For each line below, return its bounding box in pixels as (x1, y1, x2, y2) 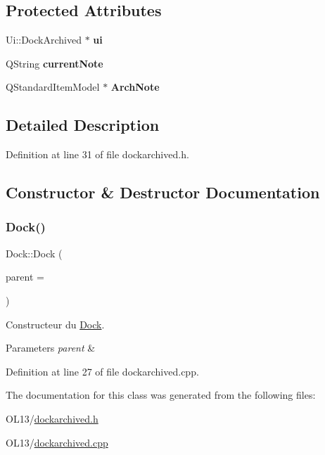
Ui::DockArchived (6, 32, 82, 47)
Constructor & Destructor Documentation (6, 181, 320, 203)
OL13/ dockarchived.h (6, 411, 98, 425)
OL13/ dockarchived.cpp (6, 435, 108, 449)
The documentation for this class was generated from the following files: (6, 387, 316, 402)
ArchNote (110, 79, 160, 94)
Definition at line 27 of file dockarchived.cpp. (6, 364, 199, 378)
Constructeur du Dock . (6, 316, 105, 331)
